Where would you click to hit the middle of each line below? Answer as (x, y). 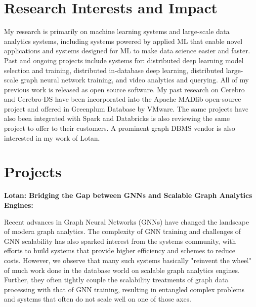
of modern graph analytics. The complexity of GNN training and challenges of (123, 231)
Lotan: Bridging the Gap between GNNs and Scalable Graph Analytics (128, 195)
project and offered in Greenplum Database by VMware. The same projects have (126, 108)
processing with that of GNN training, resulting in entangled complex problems (124, 289)
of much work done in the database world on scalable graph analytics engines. (122, 270)
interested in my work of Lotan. (52, 137)
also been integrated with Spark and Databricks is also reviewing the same (117, 118)
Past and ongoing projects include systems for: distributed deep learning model (124, 60)
